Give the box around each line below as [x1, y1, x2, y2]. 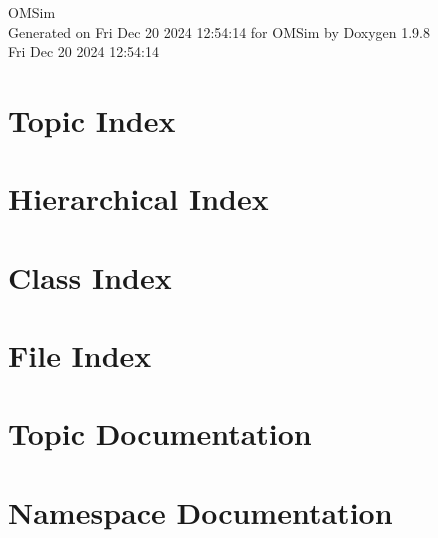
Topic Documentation [8, 413, 312, 454]
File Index [8, 335, 152, 376]
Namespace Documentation [8, 491, 393, 532]
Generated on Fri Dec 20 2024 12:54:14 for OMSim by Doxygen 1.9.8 [8, 21, 430, 42]
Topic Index [8, 99, 176, 140]
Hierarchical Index [8, 178, 269, 219]
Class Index [8, 256, 172, 297]
